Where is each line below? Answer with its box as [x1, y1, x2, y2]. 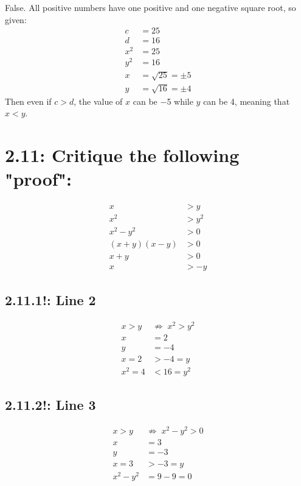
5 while [167, 94, 193, 107]
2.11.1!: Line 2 [5, 290, 96, 309]
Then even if [5, 94, 52, 107]
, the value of [74, 94, 123, 107]
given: [5, 13, 27, 26]
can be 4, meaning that [203, 94, 290, 107]
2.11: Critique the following [5, 143, 240, 167]
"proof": [5, 166, 72, 191]
